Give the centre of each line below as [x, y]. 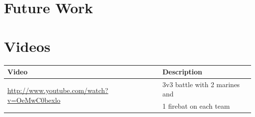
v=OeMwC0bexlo [34, 100]
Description [182, 71]
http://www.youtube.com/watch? [58, 90]
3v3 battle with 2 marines [201, 84]
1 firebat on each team [196, 106]
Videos [27, 46]
